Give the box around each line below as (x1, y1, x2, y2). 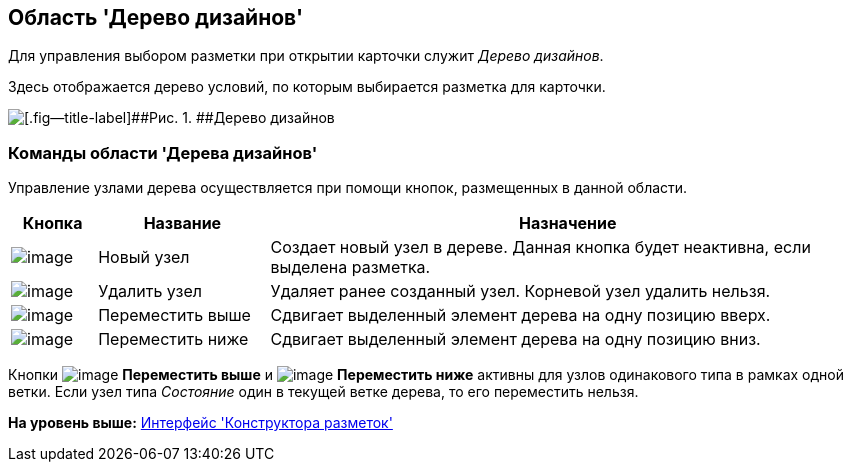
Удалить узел (98, 281, 202, 302)
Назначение (519, 213, 617, 234)
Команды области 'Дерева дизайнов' (8, 142, 318, 163)
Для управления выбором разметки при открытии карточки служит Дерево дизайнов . (8, 47, 604, 65)
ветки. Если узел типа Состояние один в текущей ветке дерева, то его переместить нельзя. (8, 383, 639, 401)
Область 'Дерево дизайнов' (8, 5, 304, 30)
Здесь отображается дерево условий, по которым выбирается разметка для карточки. (8, 78, 606, 96)
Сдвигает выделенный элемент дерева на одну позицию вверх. (270, 305, 771, 326)
